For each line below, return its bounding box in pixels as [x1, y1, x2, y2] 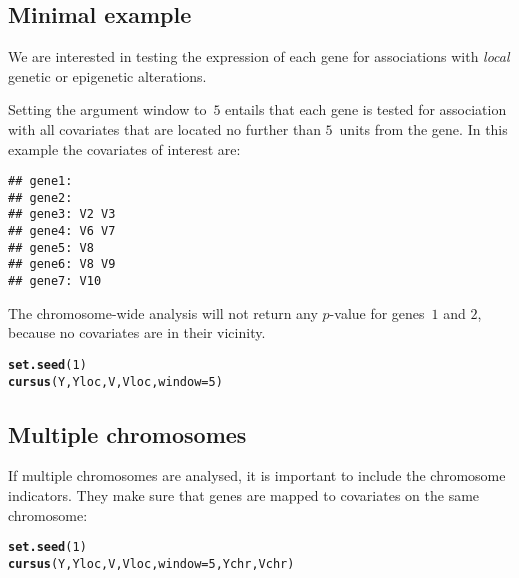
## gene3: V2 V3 [8, 207, 116, 222]
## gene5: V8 [8, 240, 94, 255]
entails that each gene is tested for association [225, 99, 507, 120]
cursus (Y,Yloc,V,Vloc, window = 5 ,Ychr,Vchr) [8, 556, 295, 571]
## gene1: [8, 174, 73, 189]
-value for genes [329, 302, 425, 323]
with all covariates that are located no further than [8, 118, 321, 139]
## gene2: [8, 190, 73, 205]
